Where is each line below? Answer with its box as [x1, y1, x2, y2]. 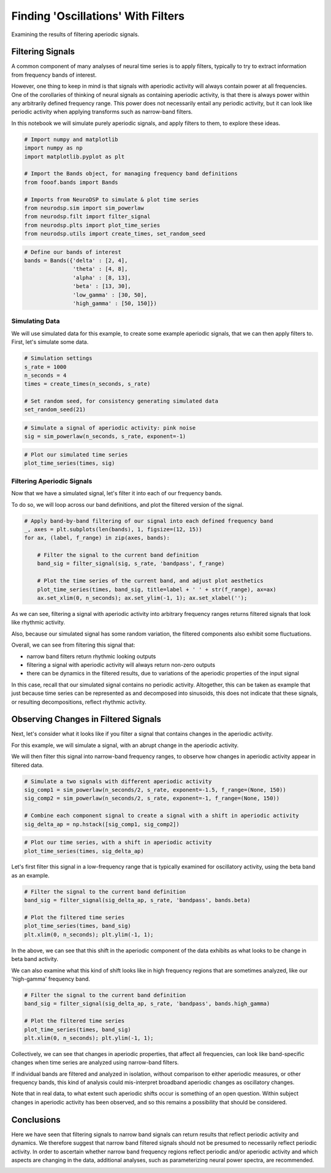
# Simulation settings [24, 355, 93, 362]
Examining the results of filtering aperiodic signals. [11, 31, 140, 38]
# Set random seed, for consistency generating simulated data [24, 398, 219, 404]
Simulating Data [11, 317, 60, 325]
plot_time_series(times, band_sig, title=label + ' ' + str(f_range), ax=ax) [37, 586, 277, 593]
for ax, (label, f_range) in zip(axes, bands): [24, 534, 170, 542]
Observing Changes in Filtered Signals [11, 714, 162, 724]
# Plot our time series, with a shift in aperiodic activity [24, 839, 212, 846]
